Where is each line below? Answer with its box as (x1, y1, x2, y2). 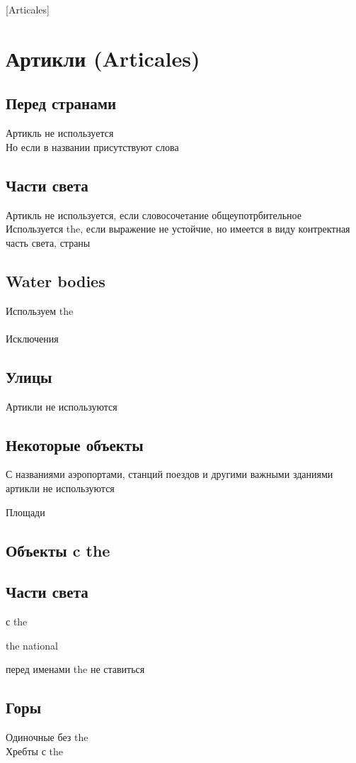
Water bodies (6, 269, 105, 291)
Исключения (6, 330, 59, 345)
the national (6, 637, 58, 652)
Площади (6, 504, 45, 519)
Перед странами (6, 92, 117, 114)
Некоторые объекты (6, 433, 144, 455)
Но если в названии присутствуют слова (6, 139, 179, 154)
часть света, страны (6, 235, 91, 250)
